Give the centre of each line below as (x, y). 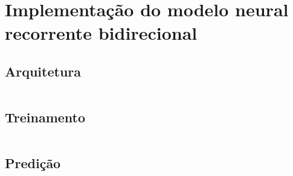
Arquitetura (43, 71)
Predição (33, 163)
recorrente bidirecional (101, 33)
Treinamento (45, 117)
